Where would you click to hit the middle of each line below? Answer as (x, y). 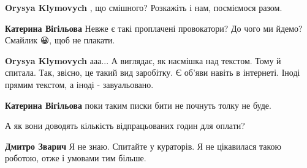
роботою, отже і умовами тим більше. (76, 158)
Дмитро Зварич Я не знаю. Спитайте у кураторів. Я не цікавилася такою (143, 146)
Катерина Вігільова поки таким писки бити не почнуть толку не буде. (138, 105)
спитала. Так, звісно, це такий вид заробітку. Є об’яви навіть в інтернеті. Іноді (153, 72)
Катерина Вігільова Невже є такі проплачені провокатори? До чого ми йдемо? (154, 28)
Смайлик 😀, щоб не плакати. (60, 40)
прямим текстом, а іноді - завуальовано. (79, 84)
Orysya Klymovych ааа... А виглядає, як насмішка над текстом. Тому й (143, 60)
